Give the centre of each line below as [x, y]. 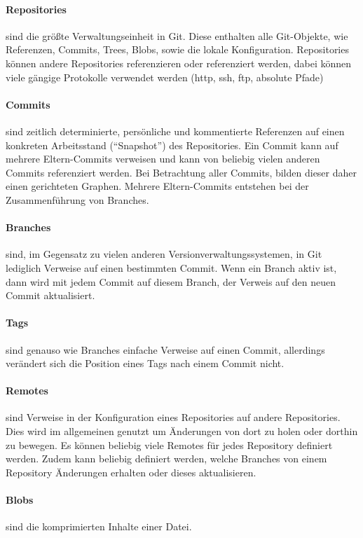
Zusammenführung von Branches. [77, 199]
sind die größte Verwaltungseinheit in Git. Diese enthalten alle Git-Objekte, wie [177, 35]
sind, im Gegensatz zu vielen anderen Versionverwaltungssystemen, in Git [164, 254]
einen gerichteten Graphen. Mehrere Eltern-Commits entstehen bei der [157, 186]
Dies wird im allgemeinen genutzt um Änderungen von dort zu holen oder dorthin [182, 431]
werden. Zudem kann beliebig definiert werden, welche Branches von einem [166, 458]
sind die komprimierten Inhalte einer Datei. [99, 526]
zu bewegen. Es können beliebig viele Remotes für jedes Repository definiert [169, 444]
